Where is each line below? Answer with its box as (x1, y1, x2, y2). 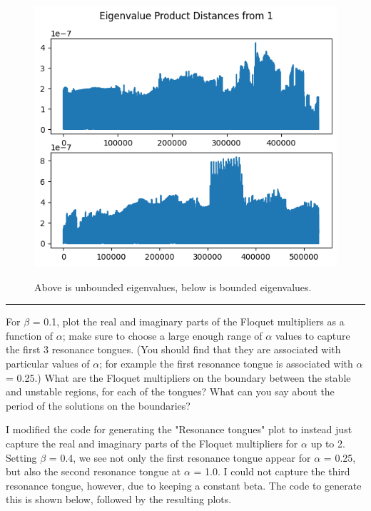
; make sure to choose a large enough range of (62, 328, 263, 343)
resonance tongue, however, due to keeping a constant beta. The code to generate (6, 477, 362, 492)
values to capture (275, 328, 350, 343)
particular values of (6, 356, 90, 370)
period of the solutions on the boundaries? (6, 398, 190, 413)
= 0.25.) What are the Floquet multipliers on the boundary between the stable (6, 370, 351, 385)
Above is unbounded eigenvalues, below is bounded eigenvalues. (34, 279, 312, 294)
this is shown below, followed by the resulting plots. (6, 492, 232, 507)
